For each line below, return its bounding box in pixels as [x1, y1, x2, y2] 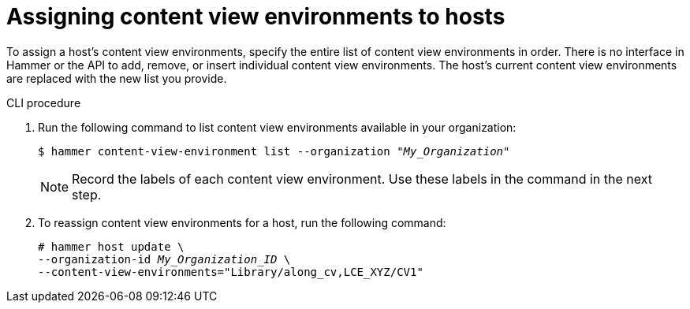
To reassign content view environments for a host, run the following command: [38, 215, 446, 229]
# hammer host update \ [38, 240, 185, 253]
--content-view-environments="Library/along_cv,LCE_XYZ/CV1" [38, 265, 423, 278]
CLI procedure [6, 95, 81, 110]
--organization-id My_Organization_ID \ [38, 252, 291, 266]
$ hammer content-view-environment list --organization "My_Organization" [38, 144, 510, 158]
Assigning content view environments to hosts [6, 3, 505, 30]
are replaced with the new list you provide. [6, 71, 227, 85]
